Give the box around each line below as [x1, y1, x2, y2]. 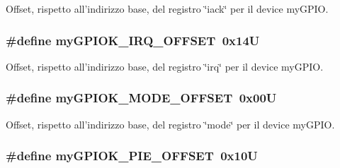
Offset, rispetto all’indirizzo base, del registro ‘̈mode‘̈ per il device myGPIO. [6, 116, 335, 131]
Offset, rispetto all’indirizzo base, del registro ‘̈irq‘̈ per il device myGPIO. [6, 59, 324, 73]
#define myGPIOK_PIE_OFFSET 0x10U [6, 147, 258, 164]
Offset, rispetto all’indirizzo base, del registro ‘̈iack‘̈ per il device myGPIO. [6, 1, 329, 16]
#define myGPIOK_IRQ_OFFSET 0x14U [6, 31, 260, 49]
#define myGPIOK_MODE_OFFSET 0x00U [6, 89, 277, 107]
